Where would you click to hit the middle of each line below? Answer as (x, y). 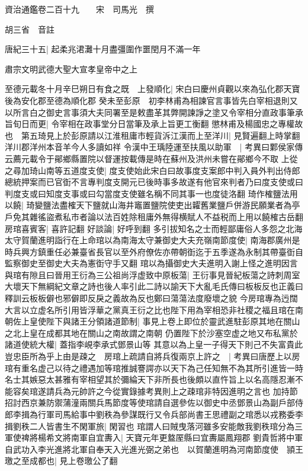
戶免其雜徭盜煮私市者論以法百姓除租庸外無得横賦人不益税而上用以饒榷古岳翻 (154, 216)
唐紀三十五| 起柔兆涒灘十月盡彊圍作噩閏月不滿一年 (103, 49)
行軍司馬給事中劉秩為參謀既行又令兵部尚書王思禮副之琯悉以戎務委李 (170, 414)
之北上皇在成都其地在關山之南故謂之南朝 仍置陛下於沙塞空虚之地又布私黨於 (151, 332)
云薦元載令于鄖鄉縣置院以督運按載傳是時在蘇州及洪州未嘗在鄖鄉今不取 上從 (151, 158)
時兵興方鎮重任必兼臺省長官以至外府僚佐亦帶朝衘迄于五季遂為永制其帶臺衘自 (154, 251)
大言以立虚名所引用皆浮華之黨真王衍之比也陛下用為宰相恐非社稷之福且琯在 (150, 309)
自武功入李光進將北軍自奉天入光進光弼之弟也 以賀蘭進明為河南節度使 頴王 (154, 449)
